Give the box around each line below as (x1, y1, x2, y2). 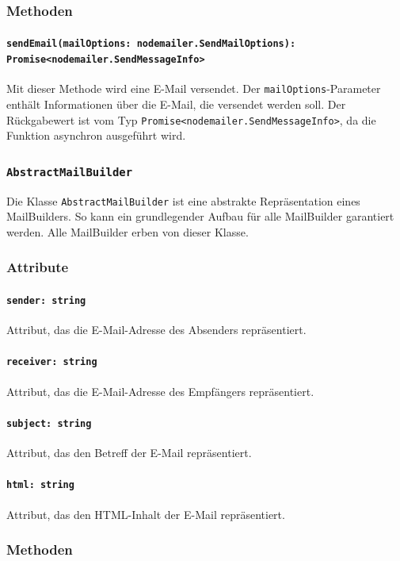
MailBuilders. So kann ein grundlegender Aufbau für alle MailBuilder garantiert (6, 208, 394, 225)
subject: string (6, 417, 92, 429)
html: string (6, 479, 74, 491)
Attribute (6, 257, 69, 277)
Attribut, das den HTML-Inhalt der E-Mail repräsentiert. (6, 505, 285, 522)
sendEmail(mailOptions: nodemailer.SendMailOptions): (6, 38, 296, 50)
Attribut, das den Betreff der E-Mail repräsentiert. (6, 444, 252, 461)
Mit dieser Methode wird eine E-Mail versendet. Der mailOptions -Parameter (6, 80, 381, 97)
